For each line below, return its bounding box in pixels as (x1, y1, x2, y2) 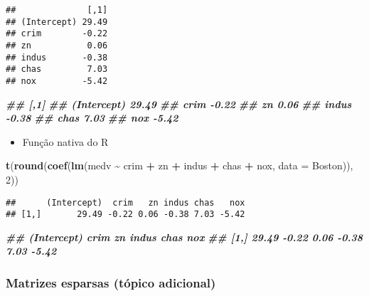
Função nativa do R (22, 134, 109, 149)
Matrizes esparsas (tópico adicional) (6, 273, 216, 291)
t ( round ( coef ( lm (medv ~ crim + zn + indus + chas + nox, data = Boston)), (6, 158, 353, 173)
